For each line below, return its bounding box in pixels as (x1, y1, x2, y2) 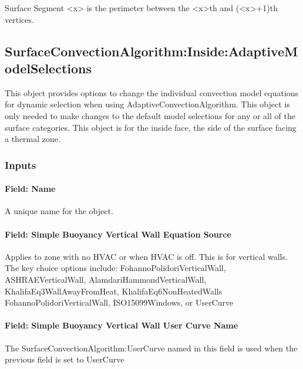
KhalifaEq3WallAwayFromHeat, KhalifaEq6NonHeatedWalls (5, 285, 223, 297)
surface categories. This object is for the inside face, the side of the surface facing (5, 121, 297, 133)
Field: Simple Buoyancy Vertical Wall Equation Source (5, 228, 231, 240)
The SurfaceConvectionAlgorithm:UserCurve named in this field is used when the (5, 341, 298, 354)
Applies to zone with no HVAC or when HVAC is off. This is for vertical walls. (5, 250, 288, 262)
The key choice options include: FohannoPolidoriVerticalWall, (5, 262, 226, 274)
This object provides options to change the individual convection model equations (5, 86, 299, 99)
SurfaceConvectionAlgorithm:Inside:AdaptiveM (5, 42, 298, 60)
